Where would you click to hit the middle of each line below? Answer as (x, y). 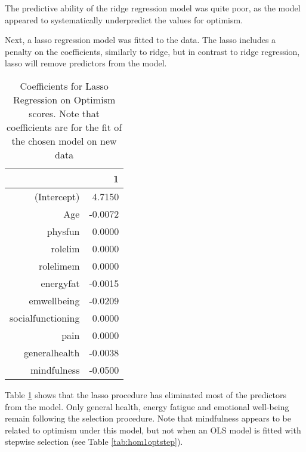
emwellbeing (54, 300)
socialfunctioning (45, 317)
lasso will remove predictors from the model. (86, 63)
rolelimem (59, 265)
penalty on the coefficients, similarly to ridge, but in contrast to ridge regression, (152, 51)
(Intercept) (57, 196)
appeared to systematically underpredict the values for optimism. (124, 19)
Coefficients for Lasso (64, 85)
